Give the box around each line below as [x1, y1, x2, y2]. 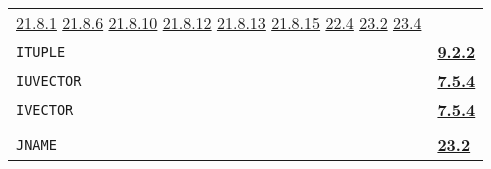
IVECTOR [16, 101, 74, 118]
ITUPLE [16, 43, 66, 60]
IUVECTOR [16, 72, 82, 89]
